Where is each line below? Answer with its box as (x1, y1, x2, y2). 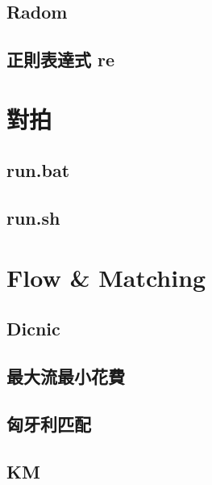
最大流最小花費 (6, 364, 125, 389)
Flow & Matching (6, 260, 206, 293)
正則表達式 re (6, 47, 115, 72)
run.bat (6, 158, 70, 183)
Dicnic (6, 316, 60, 341)
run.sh (6, 205, 60, 230)
